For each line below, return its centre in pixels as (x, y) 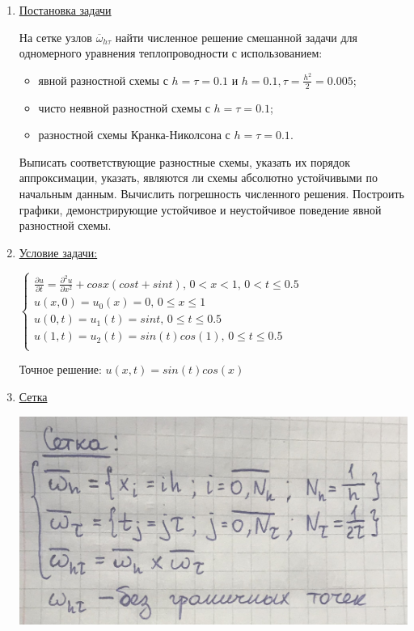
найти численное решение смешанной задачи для (236, 37)
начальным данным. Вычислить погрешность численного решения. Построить (211, 194)
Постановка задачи (65, 10)
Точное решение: (60, 369)
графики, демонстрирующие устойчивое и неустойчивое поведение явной (200, 209)
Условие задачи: (58, 252)
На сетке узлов (55, 37)
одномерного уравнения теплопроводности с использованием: (171, 53)
